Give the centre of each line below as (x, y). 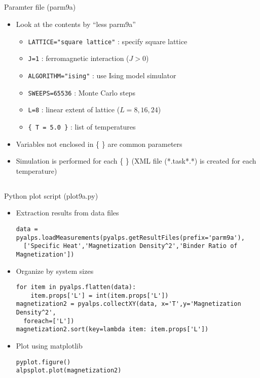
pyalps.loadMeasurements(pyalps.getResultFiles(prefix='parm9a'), (130, 238)
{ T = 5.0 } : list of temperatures (82, 126)
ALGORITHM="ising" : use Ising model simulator (102, 75)
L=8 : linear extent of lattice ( (74, 109)
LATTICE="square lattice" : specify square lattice (108, 41)
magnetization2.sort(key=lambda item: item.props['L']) (112, 329)
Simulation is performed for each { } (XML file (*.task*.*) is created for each (136, 161)
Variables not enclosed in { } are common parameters (99, 144)
